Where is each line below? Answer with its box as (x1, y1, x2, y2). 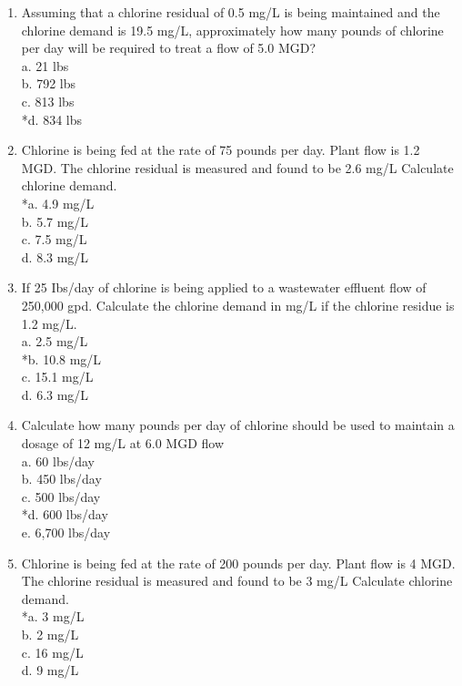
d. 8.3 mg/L (21, 247, 89, 266)
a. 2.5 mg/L (21, 332, 88, 351)
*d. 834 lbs (21, 109, 82, 128)
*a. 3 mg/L (21, 607, 85, 626)
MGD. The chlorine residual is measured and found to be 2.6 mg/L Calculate (21, 158, 454, 177)
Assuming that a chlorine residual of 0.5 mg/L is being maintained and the (21, 3, 440, 21)
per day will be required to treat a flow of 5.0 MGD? (21, 38, 316, 57)
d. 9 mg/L (21, 660, 79, 680)
